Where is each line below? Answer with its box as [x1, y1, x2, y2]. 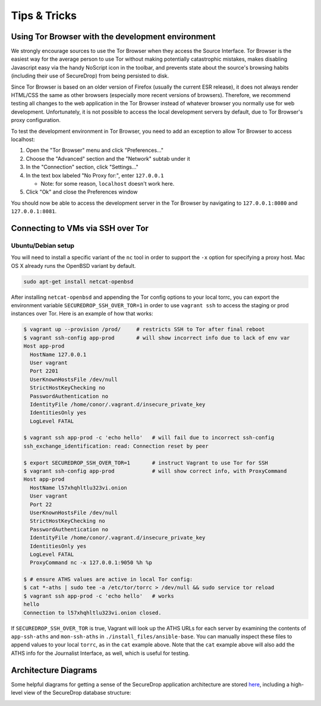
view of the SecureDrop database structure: [24, 689, 131, 696]
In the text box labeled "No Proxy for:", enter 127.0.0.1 [26, 171, 164, 179]
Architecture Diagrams [11, 665, 97, 675]
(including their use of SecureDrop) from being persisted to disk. [11, 72, 169, 80]
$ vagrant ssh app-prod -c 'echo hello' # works [23, 592, 175, 599]
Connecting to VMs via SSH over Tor [11, 223, 149, 233]
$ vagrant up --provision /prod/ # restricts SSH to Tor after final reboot [23, 326, 265, 333]
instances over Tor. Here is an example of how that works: [11, 310, 154, 317]
